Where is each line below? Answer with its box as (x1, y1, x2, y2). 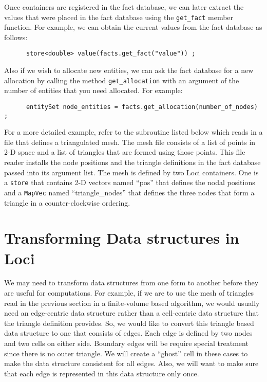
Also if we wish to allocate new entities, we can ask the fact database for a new (4, 65, 254, 76)
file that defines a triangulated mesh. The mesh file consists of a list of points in (4, 136, 256, 147)
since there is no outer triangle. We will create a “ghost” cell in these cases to (4, 348, 248, 358)
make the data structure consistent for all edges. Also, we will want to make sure (4, 358, 259, 369)
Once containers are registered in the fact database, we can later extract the (4, 2, 244, 12)
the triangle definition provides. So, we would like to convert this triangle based (4, 317, 254, 328)
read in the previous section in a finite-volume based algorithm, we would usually (4, 297, 260, 308)
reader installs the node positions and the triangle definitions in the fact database (4, 157, 261, 168)
